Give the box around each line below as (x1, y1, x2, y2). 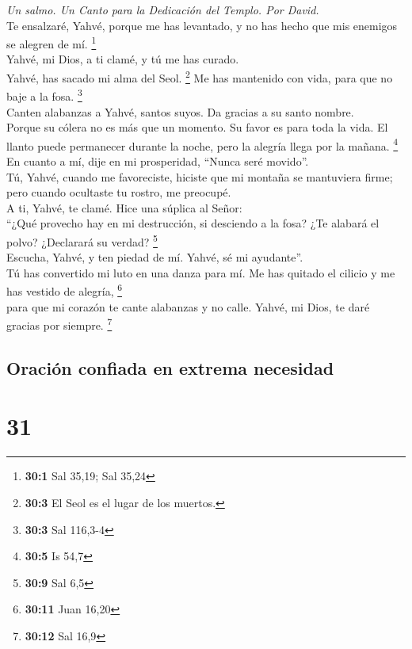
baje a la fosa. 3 (6, 86, 82, 104)
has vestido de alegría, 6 (6, 281, 123, 300)
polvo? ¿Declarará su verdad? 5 (6, 231, 158, 250)
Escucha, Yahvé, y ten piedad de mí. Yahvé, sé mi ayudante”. (6, 249, 303, 265)
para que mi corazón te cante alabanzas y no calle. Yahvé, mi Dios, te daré (6, 298, 370, 315)
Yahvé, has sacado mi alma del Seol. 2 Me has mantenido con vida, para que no (6, 67, 393, 86)
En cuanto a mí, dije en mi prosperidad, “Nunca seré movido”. (6, 152, 309, 169)
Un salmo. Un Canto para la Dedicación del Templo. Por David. (6, 2, 319, 17)
